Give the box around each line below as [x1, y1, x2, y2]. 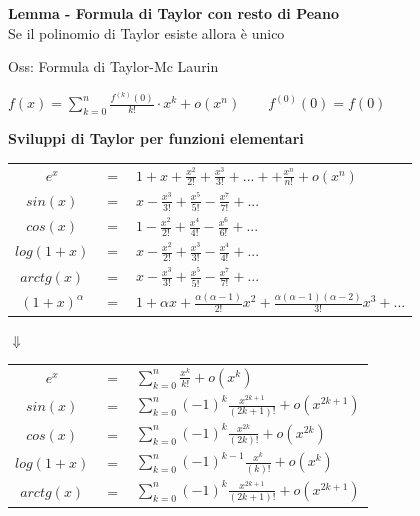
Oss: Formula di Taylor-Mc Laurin [8, 56, 219, 77]
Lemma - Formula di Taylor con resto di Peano [8, 3, 339, 23]
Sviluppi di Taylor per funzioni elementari [8, 128, 304, 149]
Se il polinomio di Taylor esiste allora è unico [8, 22, 285, 43]
